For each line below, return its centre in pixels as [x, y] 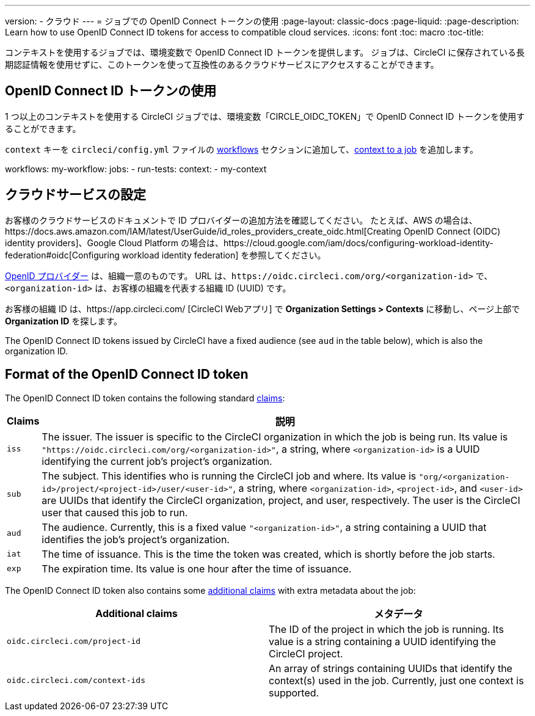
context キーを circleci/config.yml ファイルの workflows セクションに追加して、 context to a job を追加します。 [242, 149]
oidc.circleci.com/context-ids [76, 681]
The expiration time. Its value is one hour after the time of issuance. [197, 568]
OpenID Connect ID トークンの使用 [111, 91]
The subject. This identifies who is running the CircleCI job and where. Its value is [229, 476]
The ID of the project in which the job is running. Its [386, 629]
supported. [294, 692]
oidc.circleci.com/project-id [74, 641]
